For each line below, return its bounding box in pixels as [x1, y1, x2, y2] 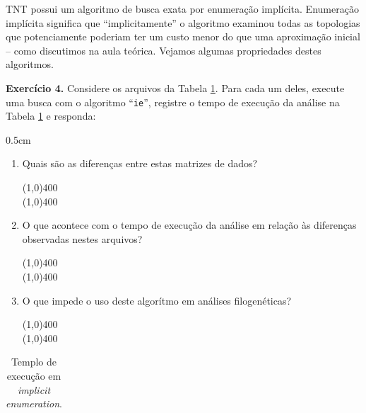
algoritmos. [6, 57, 54, 72]
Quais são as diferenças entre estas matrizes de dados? [22, 156, 258, 171]
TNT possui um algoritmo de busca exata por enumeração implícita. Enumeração [6, 1, 359, 16]
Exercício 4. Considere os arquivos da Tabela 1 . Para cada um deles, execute [6, 80, 345, 95]
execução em [6, 368, 61, 383]
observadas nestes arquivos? [22, 231, 143, 246]
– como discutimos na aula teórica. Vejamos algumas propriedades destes [6, 43, 321, 57]
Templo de [11, 354, 57, 369]
